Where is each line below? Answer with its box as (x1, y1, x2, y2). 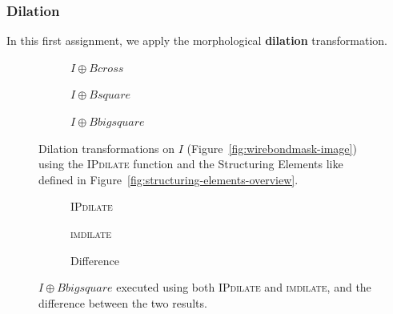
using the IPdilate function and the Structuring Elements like (38, 155, 343, 172)
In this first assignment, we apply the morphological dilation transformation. (6, 32, 387, 49)
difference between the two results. (38, 294, 207, 311)
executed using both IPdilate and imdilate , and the (116, 279, 371, 296)
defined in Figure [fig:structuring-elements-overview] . (38, 171, 299, 187)
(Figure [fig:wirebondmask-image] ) (186, 139, 357, 156)
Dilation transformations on (38, 139, 175, 156)
